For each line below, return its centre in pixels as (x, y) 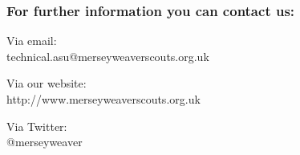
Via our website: (47, 83)
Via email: (32, 41)
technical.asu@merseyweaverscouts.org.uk (108, 56)
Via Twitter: (37, 126)
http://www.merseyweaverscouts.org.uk (103, 99)
